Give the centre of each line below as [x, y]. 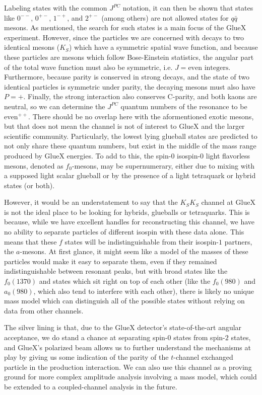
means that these [30, 241]
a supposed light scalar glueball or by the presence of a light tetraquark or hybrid [130, 175]
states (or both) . [29, 185]
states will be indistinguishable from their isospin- [142, 241]
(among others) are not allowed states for [165, 17]
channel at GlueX [228, 202]
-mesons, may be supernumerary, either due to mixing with [163, 165]
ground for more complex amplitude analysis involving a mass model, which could [130, 377]
